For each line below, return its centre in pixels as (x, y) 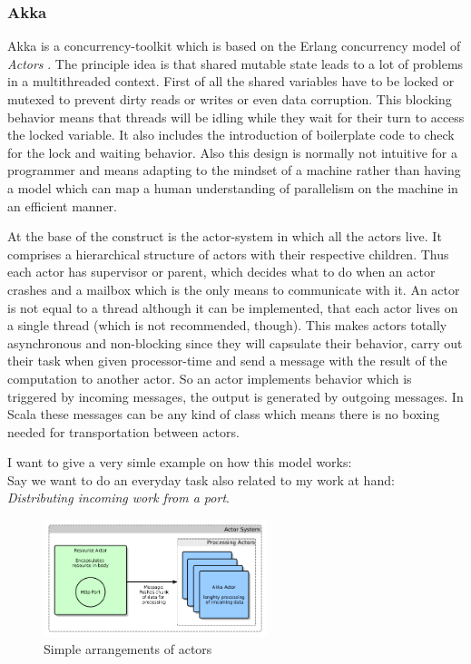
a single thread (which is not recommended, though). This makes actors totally (227, 325)
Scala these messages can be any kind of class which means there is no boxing (224, 414)
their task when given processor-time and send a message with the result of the (227, 361)
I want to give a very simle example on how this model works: (180, 462)
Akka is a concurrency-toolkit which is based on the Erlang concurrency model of (234, 46)
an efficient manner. (62, 205)
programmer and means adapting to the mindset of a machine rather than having (234, 170)
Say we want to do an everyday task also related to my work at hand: (201, 479)
